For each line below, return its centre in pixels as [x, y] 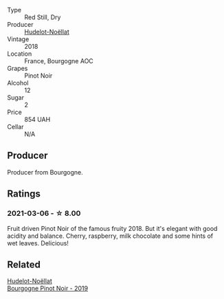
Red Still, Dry [43, 17]
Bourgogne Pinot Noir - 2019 [47, 289]
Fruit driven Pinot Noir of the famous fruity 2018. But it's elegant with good [112, 228]
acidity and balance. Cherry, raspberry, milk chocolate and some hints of [110, 236]
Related [24, 264]
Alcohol [18, 83]
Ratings [24, 194]
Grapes [18, 68]
